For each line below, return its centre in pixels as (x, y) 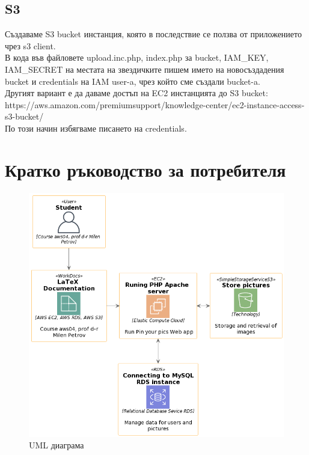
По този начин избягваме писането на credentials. (96, 128)
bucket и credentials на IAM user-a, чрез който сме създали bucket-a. (133, 81)
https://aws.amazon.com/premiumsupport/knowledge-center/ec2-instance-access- (155, 104)
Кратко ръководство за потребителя (145, 169)
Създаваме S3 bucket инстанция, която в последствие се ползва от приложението (153, 34)
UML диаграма (57, 445)
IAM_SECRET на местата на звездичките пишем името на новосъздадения (145, 69)
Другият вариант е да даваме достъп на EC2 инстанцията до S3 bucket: (136, 93)
